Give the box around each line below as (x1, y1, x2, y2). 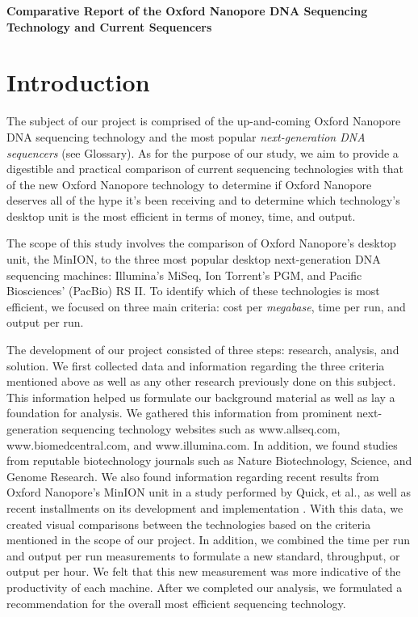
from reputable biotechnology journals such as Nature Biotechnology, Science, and (6, 452, 412, 469)
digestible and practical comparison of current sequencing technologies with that (6, 160, 404, 177)
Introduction (6, 66, 150, 99)
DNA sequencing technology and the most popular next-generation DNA (6, 128, 366, 145)
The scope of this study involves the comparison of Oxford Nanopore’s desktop (6, 235, 396, 251)
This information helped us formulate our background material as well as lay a (6, 388, 395, 405)
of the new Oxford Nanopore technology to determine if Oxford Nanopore (6, 175, 372, 192)
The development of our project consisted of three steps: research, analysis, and (6, 341, 399, 358)
